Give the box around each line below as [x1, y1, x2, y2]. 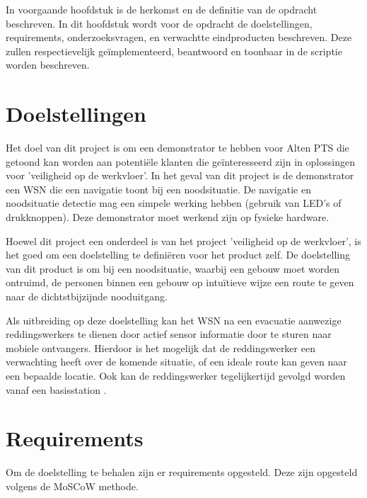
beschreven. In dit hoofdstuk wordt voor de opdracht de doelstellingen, [6, 16, 313, 30]
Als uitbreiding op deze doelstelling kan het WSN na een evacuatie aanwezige [6, 312, 342, 327]
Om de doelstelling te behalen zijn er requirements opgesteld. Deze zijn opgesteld [6, 465, 358, 480]
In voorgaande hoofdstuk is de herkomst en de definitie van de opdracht [6, 2, 318, 16]
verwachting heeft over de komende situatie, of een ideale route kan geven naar [6, 354, 347, 369]
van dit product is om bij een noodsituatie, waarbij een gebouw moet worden [6, 261, 340, 276]
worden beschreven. [6, 57, 90, 72]
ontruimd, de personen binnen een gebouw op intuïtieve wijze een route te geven [6, 275, 354, 290]
